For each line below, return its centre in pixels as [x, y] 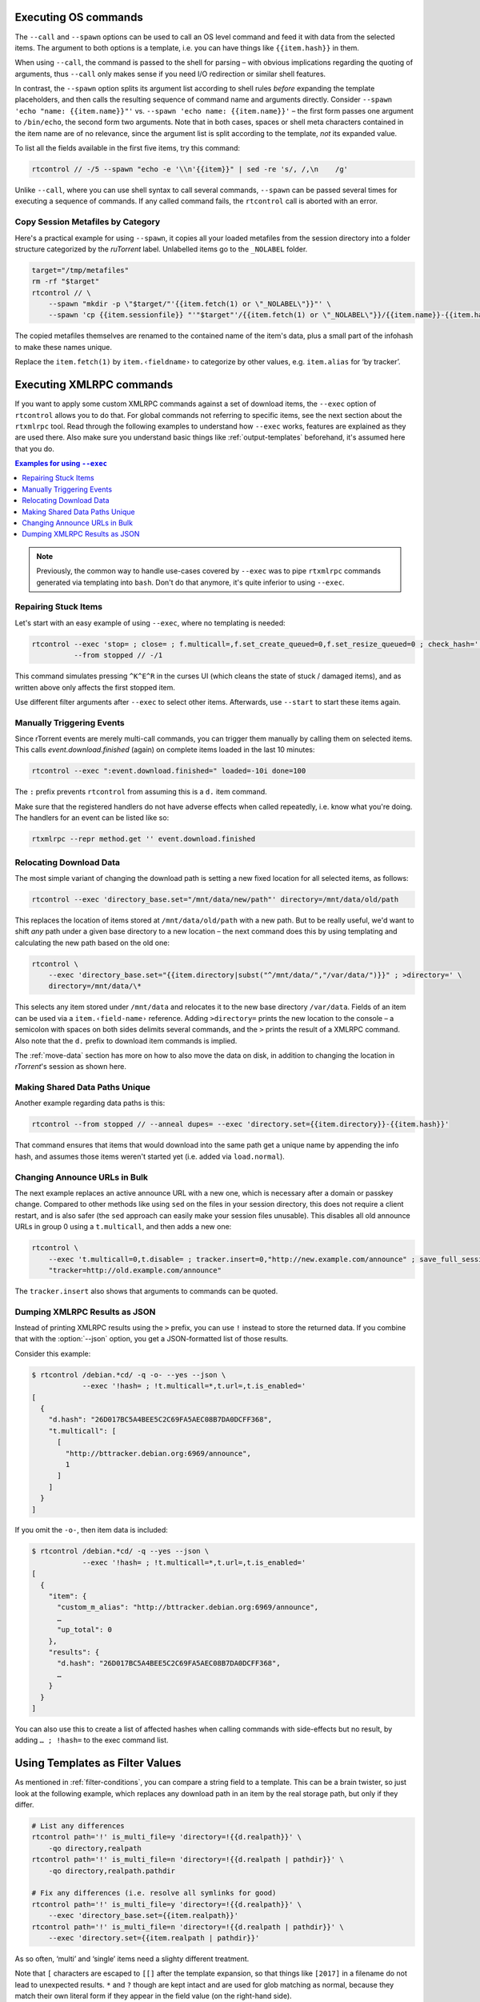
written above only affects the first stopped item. [95, 687]
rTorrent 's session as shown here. [71, 1067]
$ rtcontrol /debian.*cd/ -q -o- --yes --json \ [129, 1375]
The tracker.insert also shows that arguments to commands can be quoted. [146, 1291]
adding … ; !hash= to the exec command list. [92, 1740]
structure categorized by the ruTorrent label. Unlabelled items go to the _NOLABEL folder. [161, 249]
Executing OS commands [79, 17]
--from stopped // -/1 [118, 655]
